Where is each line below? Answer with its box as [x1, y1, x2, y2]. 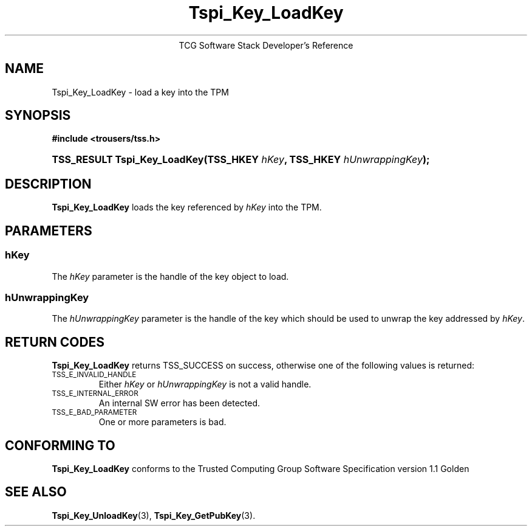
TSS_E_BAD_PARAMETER [52, 408, 137, 417]
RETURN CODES [5, 334, 105, 350]
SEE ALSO [5, 484, 67, 500]
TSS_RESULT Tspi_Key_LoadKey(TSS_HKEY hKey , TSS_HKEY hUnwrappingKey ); [52, 153, 430, 166]
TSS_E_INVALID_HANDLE [52, 370, 137, 380]
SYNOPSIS [5, 108, 71, 123]
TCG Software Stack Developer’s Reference [179, 40, 353, 50]
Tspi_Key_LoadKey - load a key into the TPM [52, 86, 229, 97]
